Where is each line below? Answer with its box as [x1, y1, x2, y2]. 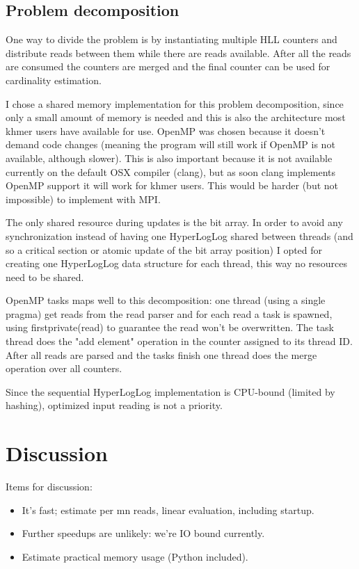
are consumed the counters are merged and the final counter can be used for [6, 59, 330, 74]
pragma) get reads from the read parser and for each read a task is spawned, [6, 306, 333, 321]
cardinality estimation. [6, 72, 102, 87]
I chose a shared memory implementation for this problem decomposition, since [6, 96, 344, 111]
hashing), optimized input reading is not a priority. [6, 398, 223, 412]
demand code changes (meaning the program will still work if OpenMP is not [6, 137, 335, 152]
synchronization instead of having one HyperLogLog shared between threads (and [6, 228, 353, 243]
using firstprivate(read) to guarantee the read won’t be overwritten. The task [6, 320, 334, 335]
